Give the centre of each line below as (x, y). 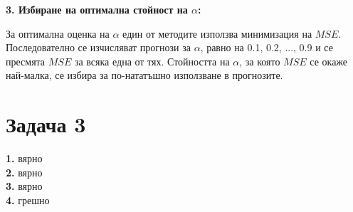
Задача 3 (46, 124)
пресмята (26, 61)
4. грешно (28, 200)
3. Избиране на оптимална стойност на (97, 9)
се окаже (329, 61)
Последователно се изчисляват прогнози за (98, 47)
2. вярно (24, 172)
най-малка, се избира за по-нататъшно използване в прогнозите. (144, 75)
